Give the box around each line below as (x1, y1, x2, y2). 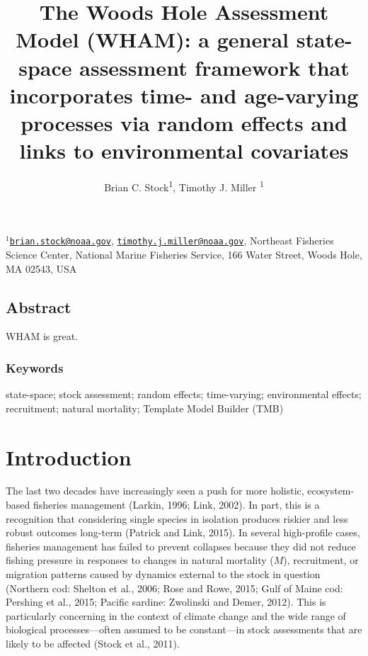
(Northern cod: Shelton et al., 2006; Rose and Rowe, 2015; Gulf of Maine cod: (6, 580, 343, 595)
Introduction (6, 442, 132, 471)
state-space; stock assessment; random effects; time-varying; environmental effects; (6, 387, 362, 402)
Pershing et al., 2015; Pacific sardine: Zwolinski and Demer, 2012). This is (6, 594, 326, 609)
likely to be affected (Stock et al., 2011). (6, 636, 180, 651)
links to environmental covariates (19, 136, 349, 165)
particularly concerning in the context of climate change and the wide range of (6, 608, 346, 623)
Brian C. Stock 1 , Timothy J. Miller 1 (104, 178, 264, 194)
